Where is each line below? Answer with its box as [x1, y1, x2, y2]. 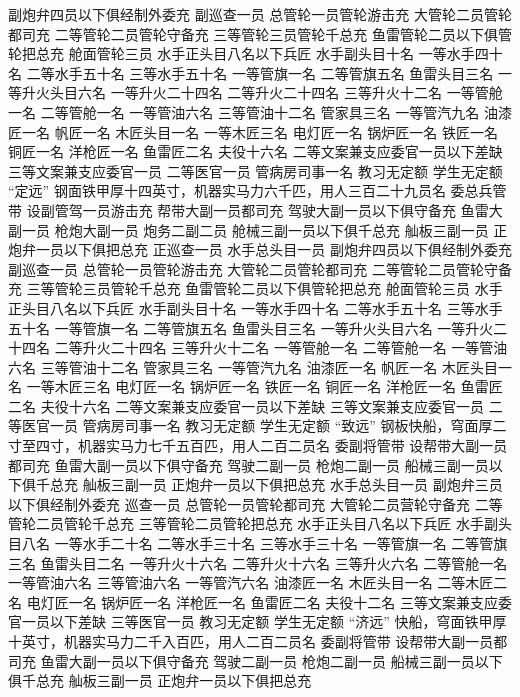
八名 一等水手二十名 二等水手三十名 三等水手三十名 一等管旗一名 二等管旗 [21, 533, 508, 554]
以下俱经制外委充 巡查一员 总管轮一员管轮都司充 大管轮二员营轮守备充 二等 [8, 493, 503, 514]
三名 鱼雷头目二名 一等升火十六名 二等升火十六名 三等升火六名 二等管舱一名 [8, 552, 508, 573]
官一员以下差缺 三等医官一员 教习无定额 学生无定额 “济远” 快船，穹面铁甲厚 [8, 611, 507, 632]
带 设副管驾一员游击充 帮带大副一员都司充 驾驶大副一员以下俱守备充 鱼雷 [8, 199, 489, 220]
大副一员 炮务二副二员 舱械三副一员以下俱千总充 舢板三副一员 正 [82, 219, 508, 240]
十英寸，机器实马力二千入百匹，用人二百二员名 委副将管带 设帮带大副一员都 [8, 631, 508, 651]
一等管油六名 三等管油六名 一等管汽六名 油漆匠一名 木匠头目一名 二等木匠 [8, 572, 494, 593]
